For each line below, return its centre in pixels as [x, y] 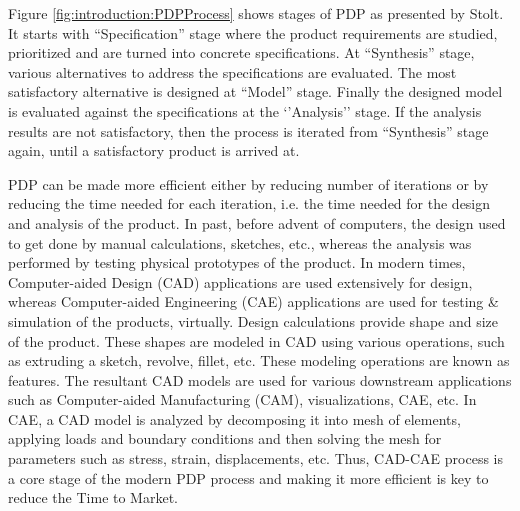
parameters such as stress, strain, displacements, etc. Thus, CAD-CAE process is [255, 458]
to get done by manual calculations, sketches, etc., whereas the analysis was [240, 242]
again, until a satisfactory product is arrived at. [154, 150]
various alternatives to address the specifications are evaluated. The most [232, 71]
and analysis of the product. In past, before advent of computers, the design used [257, 222]
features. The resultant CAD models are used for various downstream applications [260, 379]
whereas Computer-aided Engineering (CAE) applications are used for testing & [253, 301]
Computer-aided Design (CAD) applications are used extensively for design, [240, 281]
